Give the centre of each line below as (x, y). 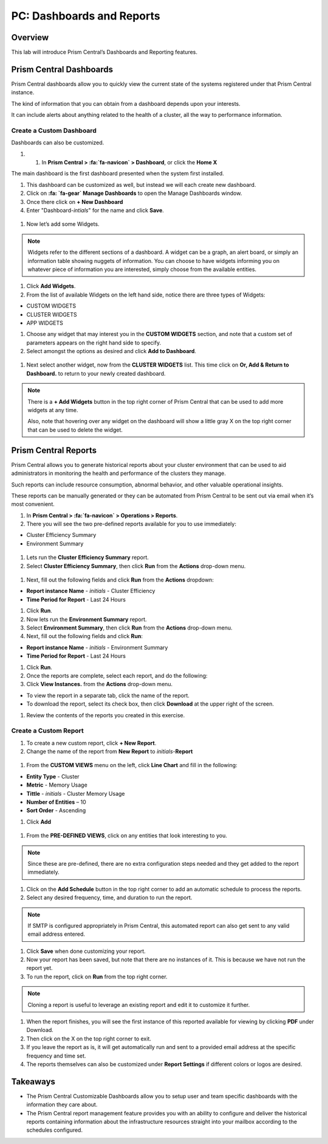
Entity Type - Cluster (53, 776)
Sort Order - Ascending (56, 810)
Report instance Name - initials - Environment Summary (97, 647)
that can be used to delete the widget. (75, 430)
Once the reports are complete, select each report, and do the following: (117, 675)
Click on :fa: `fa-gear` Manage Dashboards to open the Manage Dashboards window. (134, 193)
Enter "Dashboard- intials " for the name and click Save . (95, 211)
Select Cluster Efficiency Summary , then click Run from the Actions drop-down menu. (136, 566)
